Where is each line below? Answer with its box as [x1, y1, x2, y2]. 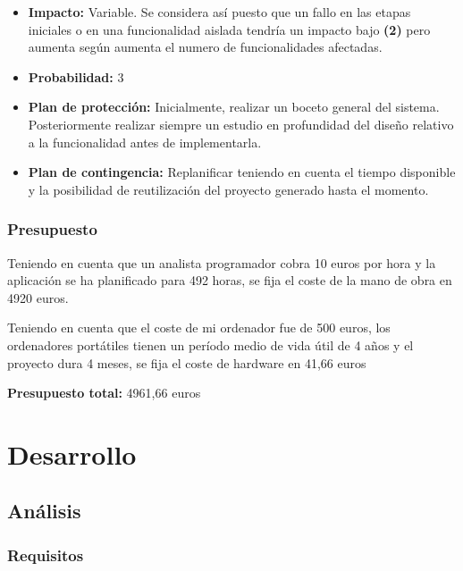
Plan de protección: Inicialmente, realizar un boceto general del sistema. [28, 97, 440, 116]
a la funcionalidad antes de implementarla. [28, 132, 262, 151]
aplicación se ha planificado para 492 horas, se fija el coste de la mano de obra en [7, 271, 452, 290]
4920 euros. [7, 288, 69, 306]
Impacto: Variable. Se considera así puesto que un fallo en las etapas [28, 3, 411, 21]
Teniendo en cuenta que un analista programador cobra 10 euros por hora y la [7, 253, 436, 272]
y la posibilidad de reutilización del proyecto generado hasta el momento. [28, 180, 429, 198]
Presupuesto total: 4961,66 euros [7, 383, 201, 402]
